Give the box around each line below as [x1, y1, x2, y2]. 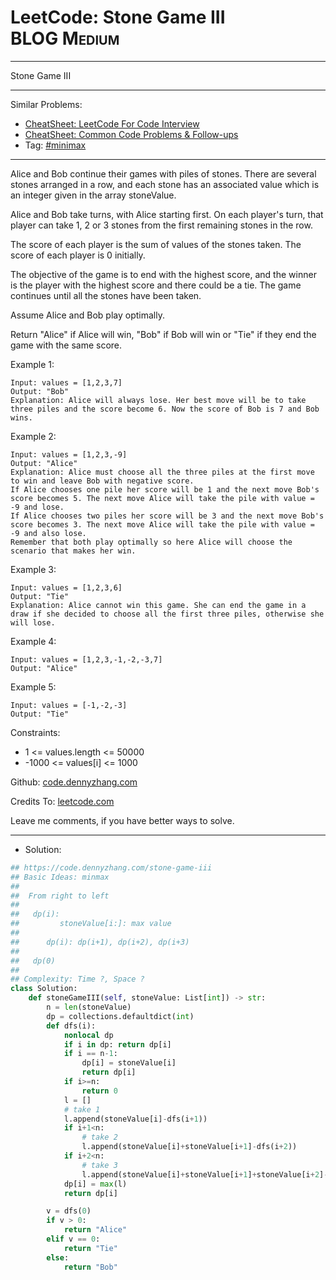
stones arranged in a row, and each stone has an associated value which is [10, 178, 320, 190]
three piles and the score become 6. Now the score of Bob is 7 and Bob [10, 404, 320, 414]
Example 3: [10, 563, 57, 575]
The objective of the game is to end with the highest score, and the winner [10, 268, 317, 280]
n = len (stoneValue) [46, 1002, 132, 1013]
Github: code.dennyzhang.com [10, 776, 138, 788]
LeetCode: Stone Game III [10, 6, 226, 29]
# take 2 [81, 1132, 118, 1143]
